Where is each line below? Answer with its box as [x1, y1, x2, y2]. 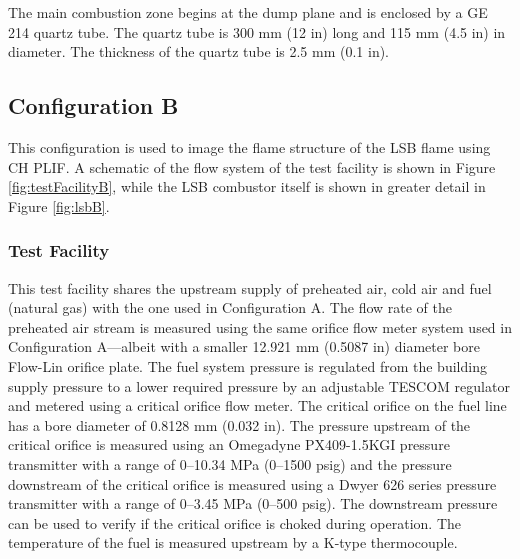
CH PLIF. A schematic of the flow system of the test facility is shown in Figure [8, 156, 496, 177]
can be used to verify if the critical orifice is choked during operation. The [8, 512, 462, 533]
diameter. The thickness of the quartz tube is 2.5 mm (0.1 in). [8, 41, 390, 62]
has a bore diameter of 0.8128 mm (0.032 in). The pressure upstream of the [8, 414, 471, 435]
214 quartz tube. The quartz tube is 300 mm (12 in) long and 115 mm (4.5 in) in [8, 21, 506, 42]
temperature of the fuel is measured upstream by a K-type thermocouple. [8, 532, 458, 553]
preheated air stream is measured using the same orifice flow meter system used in [8, 316, 512, 337]
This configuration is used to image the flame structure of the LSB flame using [8, 136, 491, 157]
